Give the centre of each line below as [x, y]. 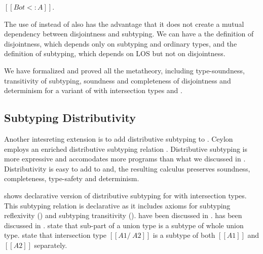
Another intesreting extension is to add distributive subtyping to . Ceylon [119, 138]
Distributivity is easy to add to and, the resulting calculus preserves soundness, [127, 168]
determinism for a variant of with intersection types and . [93, 90]
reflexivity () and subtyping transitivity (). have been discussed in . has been [123, 215]
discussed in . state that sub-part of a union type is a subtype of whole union [124, 225]
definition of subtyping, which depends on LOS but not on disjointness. [115, 53]
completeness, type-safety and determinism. [72, 178]
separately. [51, 245]
